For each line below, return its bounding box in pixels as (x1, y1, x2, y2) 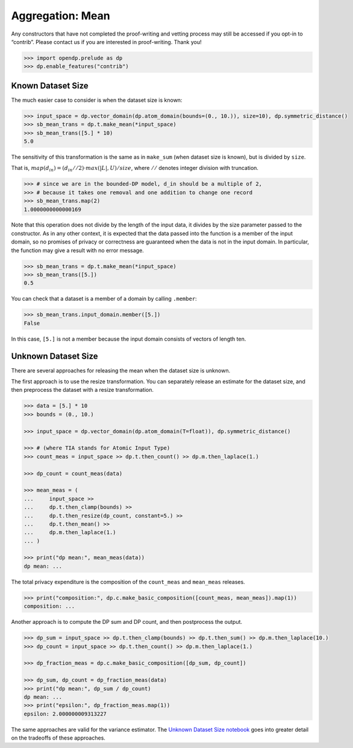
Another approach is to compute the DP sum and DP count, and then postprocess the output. (11, 618, 243, 626)
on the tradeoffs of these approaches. (11, 734, 105, 741)
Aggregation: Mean (11, 9, 111, 22)
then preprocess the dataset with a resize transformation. (11, 386, 154, 394)
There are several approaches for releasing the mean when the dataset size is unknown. (11, 366, 231, 374)
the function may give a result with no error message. (11, 247, 144, 254)
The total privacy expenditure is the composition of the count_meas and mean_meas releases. (11, 578, 245, 585)
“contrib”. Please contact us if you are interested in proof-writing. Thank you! (11, 38, 202, 45)
